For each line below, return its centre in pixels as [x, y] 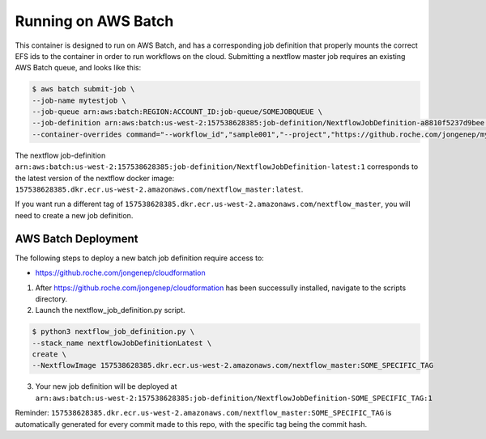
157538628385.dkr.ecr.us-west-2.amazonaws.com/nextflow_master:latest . [159, 189]
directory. [51, 298]
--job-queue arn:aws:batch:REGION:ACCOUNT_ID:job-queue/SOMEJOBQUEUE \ [177, 112]
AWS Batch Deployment [77, 238]
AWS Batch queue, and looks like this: [78, 68]
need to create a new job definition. [74, 215]
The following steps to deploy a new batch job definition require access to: [140, 258]
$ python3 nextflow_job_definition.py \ [113, 332]
